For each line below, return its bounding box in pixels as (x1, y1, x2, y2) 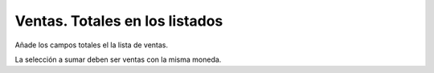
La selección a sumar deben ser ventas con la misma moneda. (14, 55, 222, 64)
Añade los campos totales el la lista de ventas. (14, 40, 169, 50)
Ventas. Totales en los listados (14, 12, 223, 30)
